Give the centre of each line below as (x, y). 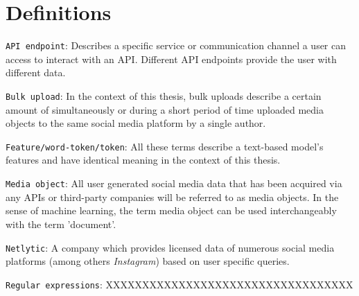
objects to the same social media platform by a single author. (136, 123)
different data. (36, 72)
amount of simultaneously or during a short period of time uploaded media (165, 109)
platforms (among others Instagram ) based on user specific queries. (148, 261)
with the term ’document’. (61, 224)
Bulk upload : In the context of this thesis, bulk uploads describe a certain (164, 95)
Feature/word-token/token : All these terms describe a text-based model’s (165, 146)
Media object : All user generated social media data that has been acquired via (174, 183)
